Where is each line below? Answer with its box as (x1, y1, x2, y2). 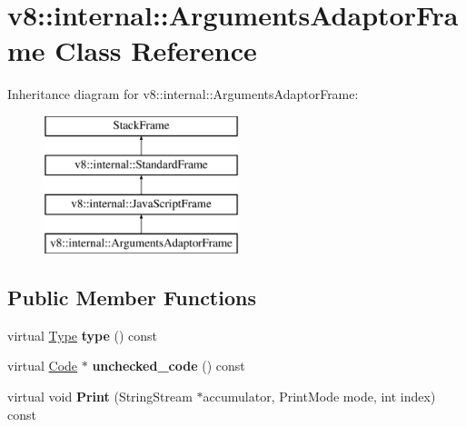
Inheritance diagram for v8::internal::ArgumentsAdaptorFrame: (7, 84, 359, 104)
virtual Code (7, 356, 78, 375)
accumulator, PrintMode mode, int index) (203, 387, 436, 406)
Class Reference (55, 32, 257, 69)
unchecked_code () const (92, 356, 245, 375)
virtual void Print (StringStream (7, 387, 193, 406)
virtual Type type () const (7, 325, 158, 344)
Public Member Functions (7, 283, 256, 312)
